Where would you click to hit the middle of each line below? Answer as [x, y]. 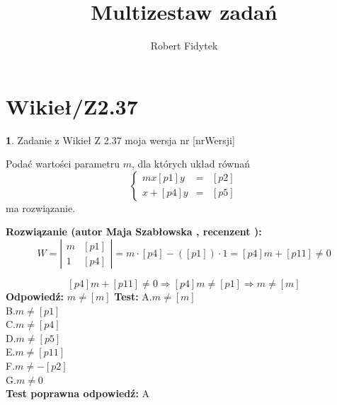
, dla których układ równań [190, 164]
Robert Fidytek [184, 46]
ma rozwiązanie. [41, 207]
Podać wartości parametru [63, 164]
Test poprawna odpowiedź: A [78, 393]
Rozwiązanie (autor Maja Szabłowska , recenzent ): [134, 231]
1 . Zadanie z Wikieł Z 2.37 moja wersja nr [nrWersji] [120, 140]
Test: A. [133, 297]
